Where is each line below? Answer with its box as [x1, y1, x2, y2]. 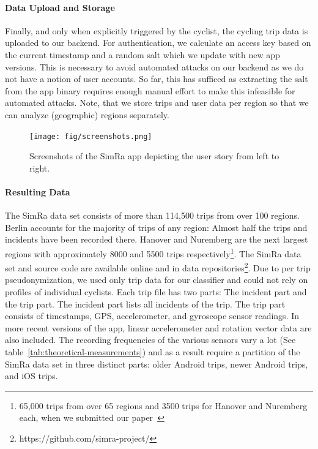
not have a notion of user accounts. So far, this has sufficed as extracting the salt [5, 72, 308, 85]
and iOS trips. [5, 369, 58, 382]
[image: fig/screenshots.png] [29, 132, 152, 141]
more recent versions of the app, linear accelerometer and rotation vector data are [5, 321, 312, 334]
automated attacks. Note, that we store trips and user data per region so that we [5, 96, 309, 109]
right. [29, 161, 50, 174]
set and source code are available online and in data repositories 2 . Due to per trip [5, 260, 311, 274]
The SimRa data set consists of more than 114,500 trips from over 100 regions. [5, 209, 300, 222]
